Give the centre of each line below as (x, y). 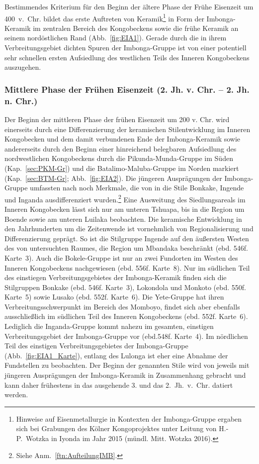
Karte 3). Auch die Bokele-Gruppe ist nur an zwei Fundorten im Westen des (121, 257)
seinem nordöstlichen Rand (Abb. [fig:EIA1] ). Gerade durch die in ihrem (116, 38)
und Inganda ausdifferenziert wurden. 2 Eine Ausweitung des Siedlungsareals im (125, 198)
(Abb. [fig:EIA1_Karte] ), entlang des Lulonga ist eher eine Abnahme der (116, 355)
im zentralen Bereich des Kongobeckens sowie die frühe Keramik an (136, 28)
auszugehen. (23, 67)
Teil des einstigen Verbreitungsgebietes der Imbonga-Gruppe (96, 346)
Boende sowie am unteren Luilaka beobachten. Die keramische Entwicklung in (123, 219)
